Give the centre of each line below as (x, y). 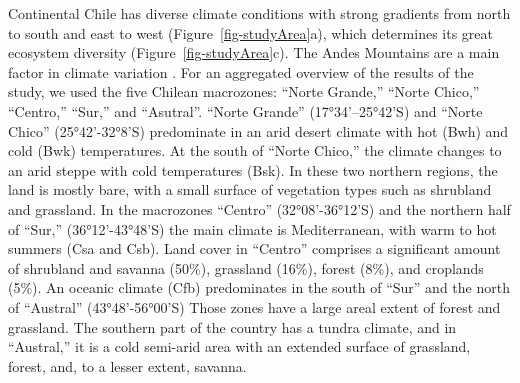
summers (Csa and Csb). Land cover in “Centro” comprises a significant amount (254, 248)
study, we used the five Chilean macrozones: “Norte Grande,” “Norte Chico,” (244, 91)
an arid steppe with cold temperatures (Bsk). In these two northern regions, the (253, 169)
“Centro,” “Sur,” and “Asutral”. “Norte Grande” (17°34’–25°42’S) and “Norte (245, 110)
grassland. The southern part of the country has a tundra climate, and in (232, 326)
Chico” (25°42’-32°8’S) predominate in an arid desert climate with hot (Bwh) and (258, 130)
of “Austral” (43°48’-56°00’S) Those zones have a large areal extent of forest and (254, 306)
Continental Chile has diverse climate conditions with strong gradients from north (259, 13)
